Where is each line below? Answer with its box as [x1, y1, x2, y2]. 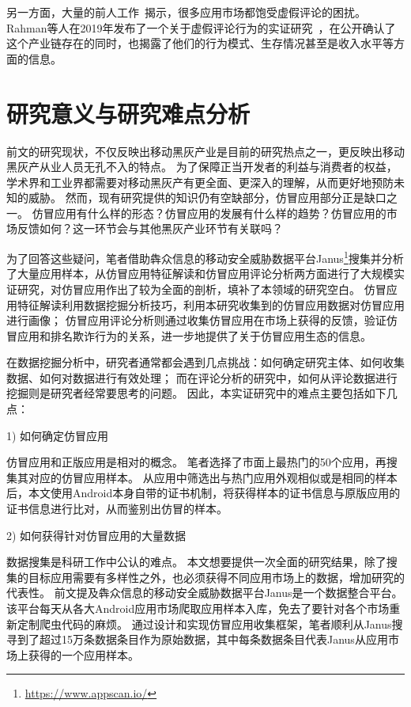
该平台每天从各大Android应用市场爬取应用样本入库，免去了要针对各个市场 [6, 600, 390, 616]
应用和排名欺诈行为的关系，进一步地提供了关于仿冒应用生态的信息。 [17, 327, 371, 344]
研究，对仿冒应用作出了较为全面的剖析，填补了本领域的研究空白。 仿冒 [17, 280, 386, 297]
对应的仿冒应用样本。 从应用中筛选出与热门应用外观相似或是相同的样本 [28, 469, 398, 485]
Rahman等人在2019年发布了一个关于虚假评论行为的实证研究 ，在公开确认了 [6, 19, 396, 36]
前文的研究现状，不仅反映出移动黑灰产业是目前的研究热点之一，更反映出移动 [6, 143, 405, 159]
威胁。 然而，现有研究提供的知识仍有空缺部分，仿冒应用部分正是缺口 [28, 189, 386, 206]
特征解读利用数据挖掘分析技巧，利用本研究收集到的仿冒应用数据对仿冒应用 [17, 296, 405, 313]
